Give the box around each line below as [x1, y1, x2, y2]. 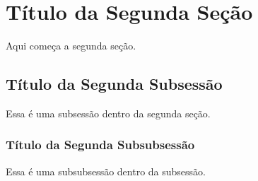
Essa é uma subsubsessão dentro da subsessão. [6, 163, 206, 178]
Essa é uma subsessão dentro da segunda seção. [6, 105, 211, 120]
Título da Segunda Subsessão [6, 73, 223, 95]
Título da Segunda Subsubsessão [6, 136, 195, 153]
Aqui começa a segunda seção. [6, 38, 136, 53]
